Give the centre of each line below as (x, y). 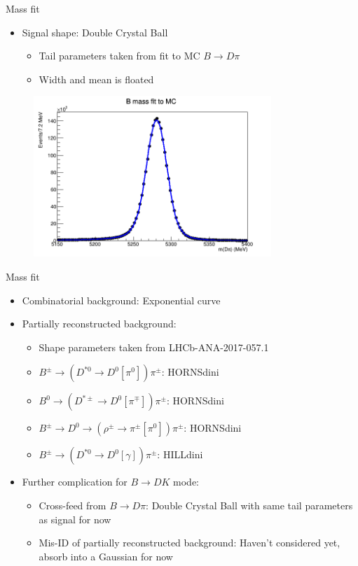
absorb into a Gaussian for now (106, 556)
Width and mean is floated (96, 79)
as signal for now (75, 519)
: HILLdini (180, 454)
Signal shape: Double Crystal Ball (95, 32)
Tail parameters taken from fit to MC (119, 56)
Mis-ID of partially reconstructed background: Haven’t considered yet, (190, 543)
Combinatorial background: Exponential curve (121, 300)
